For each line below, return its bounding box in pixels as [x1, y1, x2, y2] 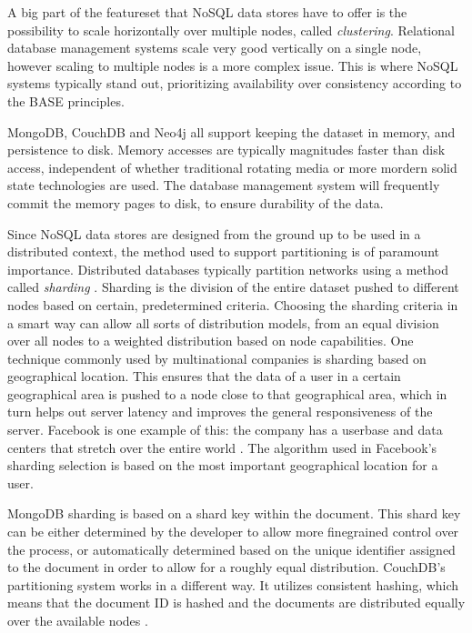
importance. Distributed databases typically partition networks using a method [7, 259, 448, 278]
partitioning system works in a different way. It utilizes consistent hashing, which [7, 575, 459, 594]
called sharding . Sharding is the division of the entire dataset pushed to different [7, 277, 459, 296]
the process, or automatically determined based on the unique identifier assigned [7, 539, 456, 558]
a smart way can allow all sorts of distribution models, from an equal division [7, 313, 439, 332]
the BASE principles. [7, 91, 125, 110]
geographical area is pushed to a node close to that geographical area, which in [7, 384, 447, 403]
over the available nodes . [7, 611, 148, 629]
